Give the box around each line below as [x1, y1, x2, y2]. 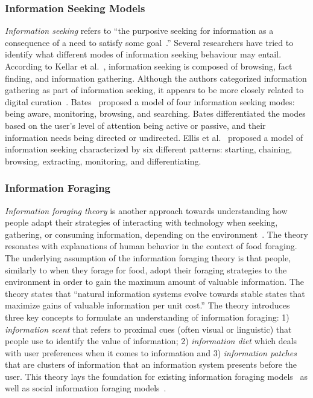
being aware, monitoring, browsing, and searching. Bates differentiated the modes [5, 107, 306, 120]
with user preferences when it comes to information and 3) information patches [5, 346, 297, 359]
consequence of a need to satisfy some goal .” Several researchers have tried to [5, 36, 294, 48]
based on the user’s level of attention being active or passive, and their [5, 119, 266, 131]
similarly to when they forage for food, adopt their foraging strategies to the [5, 263, 287, 276]
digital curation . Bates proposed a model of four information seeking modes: [5, 95, 295, 108]
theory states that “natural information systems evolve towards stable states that [5, 287, 305, 299]
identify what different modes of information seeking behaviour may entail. [5, 48, 282, 60]
